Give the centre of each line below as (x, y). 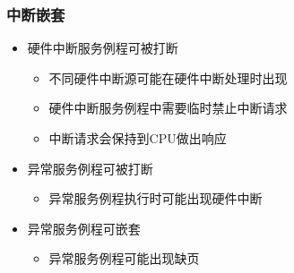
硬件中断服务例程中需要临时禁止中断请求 (168, 108)
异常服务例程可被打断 (90, 168)
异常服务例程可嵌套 (84, 228)
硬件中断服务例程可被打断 (103, 48)
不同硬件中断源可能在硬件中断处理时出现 (168, 77)
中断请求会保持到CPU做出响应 (138, 138)
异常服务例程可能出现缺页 (124, 258)
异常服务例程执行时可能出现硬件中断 (156, 198)
